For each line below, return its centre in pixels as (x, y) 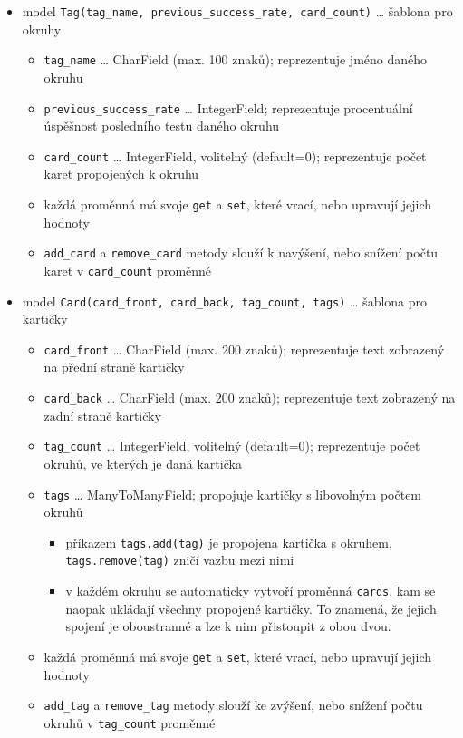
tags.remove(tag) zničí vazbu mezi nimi (180, 560)
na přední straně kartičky (114, 367)
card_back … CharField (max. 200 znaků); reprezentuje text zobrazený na (250, 398)
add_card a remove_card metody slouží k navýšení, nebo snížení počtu (241, 252)
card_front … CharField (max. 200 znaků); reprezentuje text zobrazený (244, 349)
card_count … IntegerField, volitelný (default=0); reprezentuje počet (235, 155)
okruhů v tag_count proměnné (130, 722)
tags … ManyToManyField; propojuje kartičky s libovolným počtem (233, 494)
